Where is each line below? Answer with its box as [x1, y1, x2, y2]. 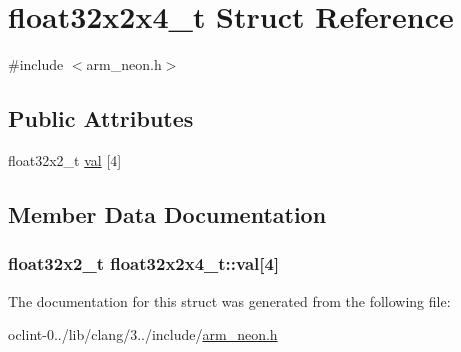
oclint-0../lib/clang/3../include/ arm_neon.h [8, 324, 278, 345]
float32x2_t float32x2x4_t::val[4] [8, 251, 280, 276]
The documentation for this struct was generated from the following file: [8, 290, 451, 311]
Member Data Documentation [8, 198, 327, 229]
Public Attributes [8, 103, 194, 134]
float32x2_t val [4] [8, 149, 122, 170]
